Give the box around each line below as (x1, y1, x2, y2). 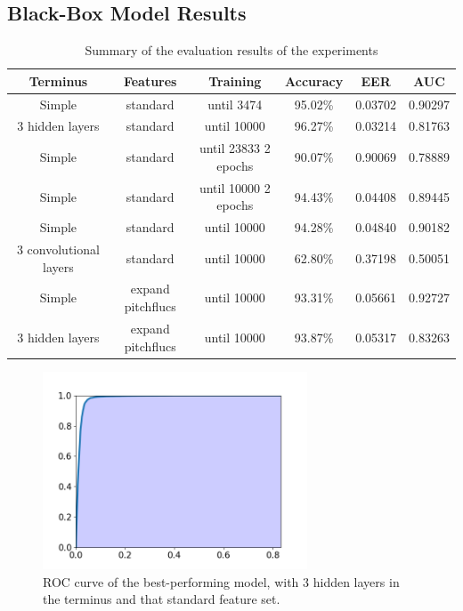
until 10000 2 (199, 178, 271, 197)
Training (208, 71, 262, 90)
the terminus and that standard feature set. (43, 590, 280, 608)
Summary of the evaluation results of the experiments (85, 41, 378, 60)
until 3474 (207, 94, 263, 113)
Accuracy (285, 71, 344, 90)
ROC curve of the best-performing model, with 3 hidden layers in (43, 572, 400, 591)
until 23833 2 (199, 139, 271, 157)
